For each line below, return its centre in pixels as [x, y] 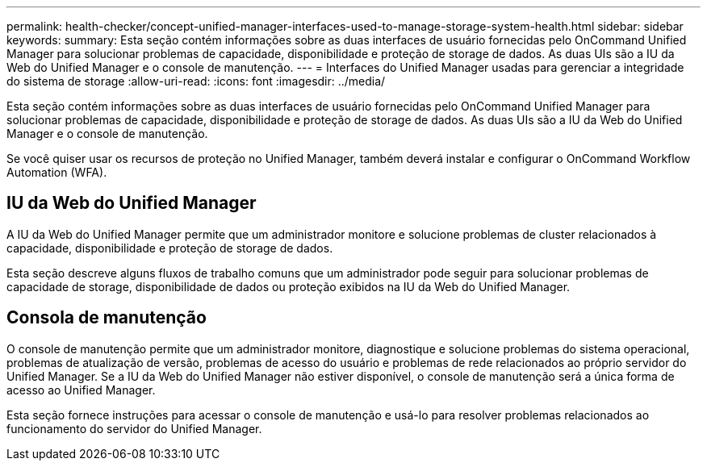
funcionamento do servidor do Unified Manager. [134, 428]
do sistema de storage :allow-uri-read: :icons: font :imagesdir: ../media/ [196, 81]
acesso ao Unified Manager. [81, 390]
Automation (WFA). [57, 172]
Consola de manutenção [107, 318]
